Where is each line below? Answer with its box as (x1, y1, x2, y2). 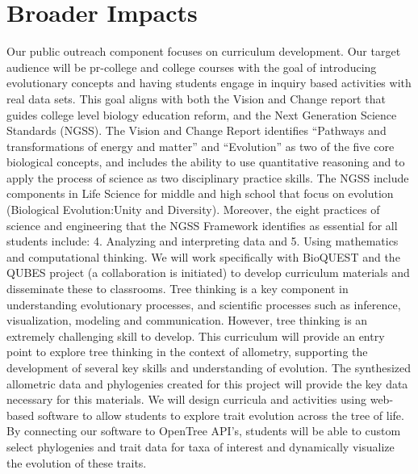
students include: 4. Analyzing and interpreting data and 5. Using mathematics (6, 233, 399, 250)
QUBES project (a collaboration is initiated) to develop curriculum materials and (6, 264, 410, 281)
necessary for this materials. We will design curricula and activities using (6, 391, 367, 408)
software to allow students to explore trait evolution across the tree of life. (37, 406, 404, 423)
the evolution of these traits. (6, 454, 147, 471)
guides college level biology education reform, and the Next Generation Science (6, 106, 397, 123)
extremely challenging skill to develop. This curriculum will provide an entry (6, 327, 385, 344)
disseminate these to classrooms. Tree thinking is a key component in (6, 280, 349, 297)
